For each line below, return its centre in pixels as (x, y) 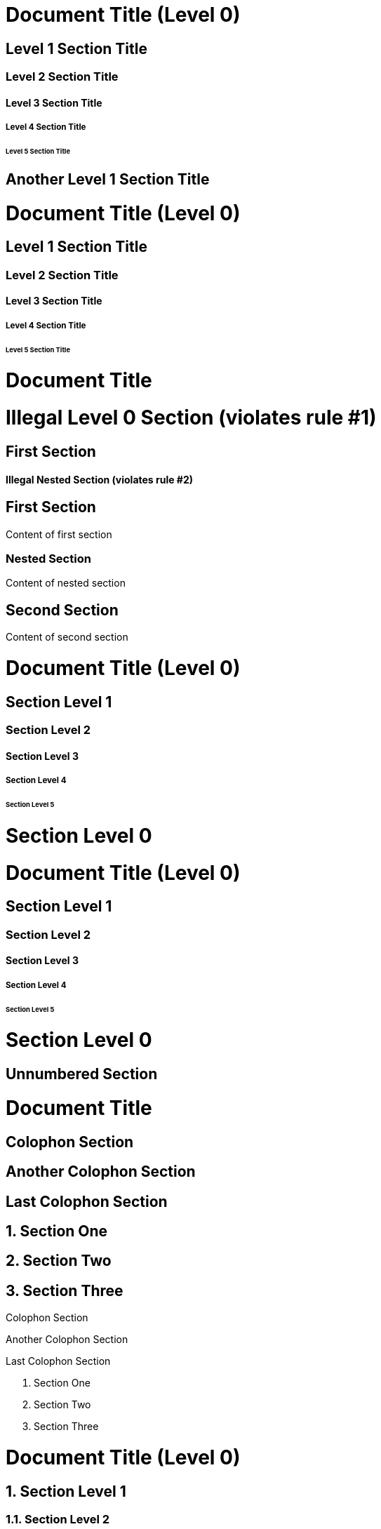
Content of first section (59, 534)
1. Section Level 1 (66, 1491)
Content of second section (67, 637)
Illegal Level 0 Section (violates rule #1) (191, 418)
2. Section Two (59, 1261)
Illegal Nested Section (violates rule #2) (100, 479)
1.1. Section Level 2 (58, 1520)
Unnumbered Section (82, 1074)
